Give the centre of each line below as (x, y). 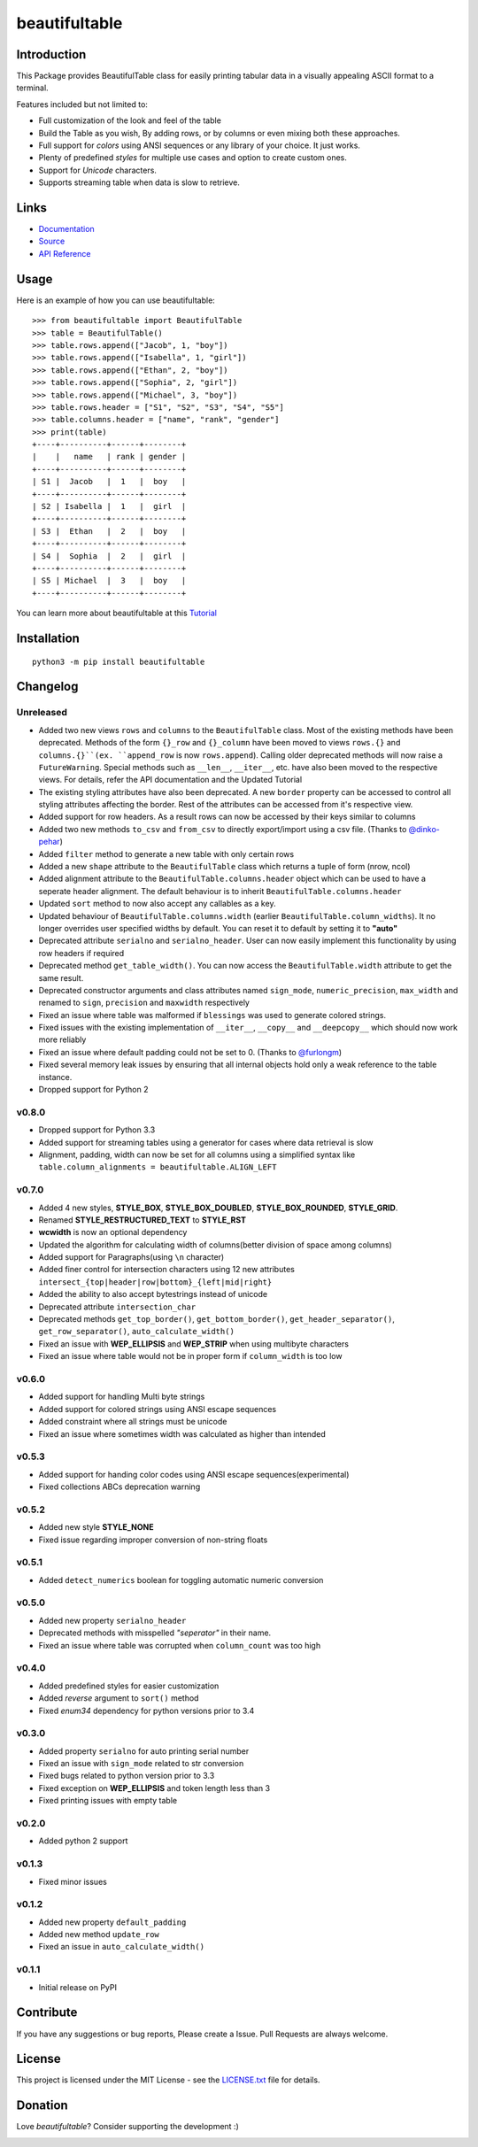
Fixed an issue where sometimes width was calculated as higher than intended (182, 1433)
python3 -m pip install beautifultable (119, 661)
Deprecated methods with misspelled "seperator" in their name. (155, 1633)
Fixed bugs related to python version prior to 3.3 (127, 1776)
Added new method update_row (99, 1935)
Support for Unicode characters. (97, 170)
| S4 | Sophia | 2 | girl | (109, 556)
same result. (61, 977)
